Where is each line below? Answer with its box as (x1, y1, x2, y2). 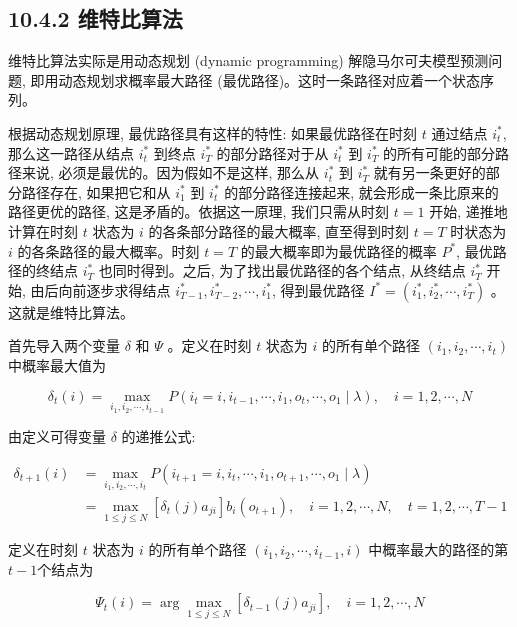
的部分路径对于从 (216, 142, 329, 163)
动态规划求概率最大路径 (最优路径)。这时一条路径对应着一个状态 (58, 69, 481, 90)
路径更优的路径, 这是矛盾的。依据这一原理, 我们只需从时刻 (8, 201, 390, 222)
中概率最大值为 (8, 354, 106, 375)
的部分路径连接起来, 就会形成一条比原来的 (224, 181, 499, 202)
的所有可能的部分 (383, 142, 496, 163)
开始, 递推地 (429, 201, 508, 222)
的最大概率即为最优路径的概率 (240, 240, 437, 261)
